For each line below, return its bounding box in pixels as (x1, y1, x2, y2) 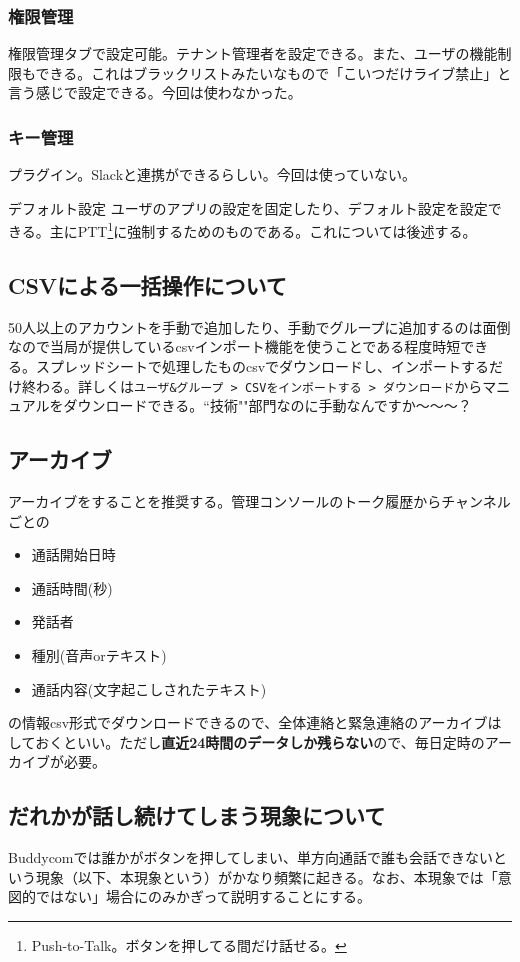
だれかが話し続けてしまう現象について (8, 800, 386, 831)
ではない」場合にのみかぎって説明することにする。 (35, 886, 371, 907)
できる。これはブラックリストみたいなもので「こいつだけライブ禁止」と (35, 62, 512, 83)
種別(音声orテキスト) (31, 645, 167, 666)
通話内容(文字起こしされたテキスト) (31, 678, 267, 699)
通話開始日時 (31, 544, 116, 565)
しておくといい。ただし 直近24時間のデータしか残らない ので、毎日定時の (8, 731, 485, 752)
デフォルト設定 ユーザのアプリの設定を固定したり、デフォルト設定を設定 (8, 197, 488, 218)
